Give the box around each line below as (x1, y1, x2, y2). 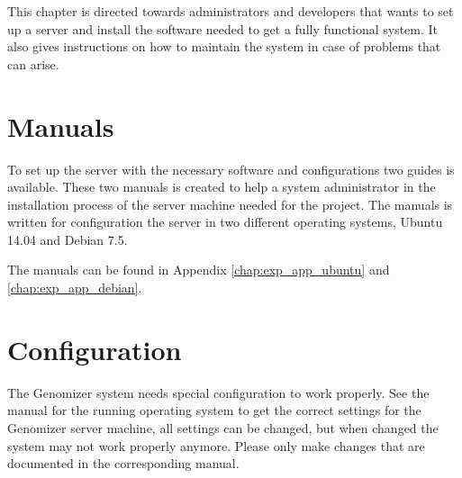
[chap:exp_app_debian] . (7, 278, 142, 297)
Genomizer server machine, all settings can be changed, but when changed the (7, 418, 439, 437)
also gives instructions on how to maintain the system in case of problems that (7, 37, 441, 56)
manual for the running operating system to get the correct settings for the (7, 401, 421, 419)
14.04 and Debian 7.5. (7, 230, 128, 248)
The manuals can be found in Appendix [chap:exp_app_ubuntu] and (7, 260, 390, 279)
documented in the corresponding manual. (7, 454, 240, 473)
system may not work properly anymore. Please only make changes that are (7, 436, 425, 455)
